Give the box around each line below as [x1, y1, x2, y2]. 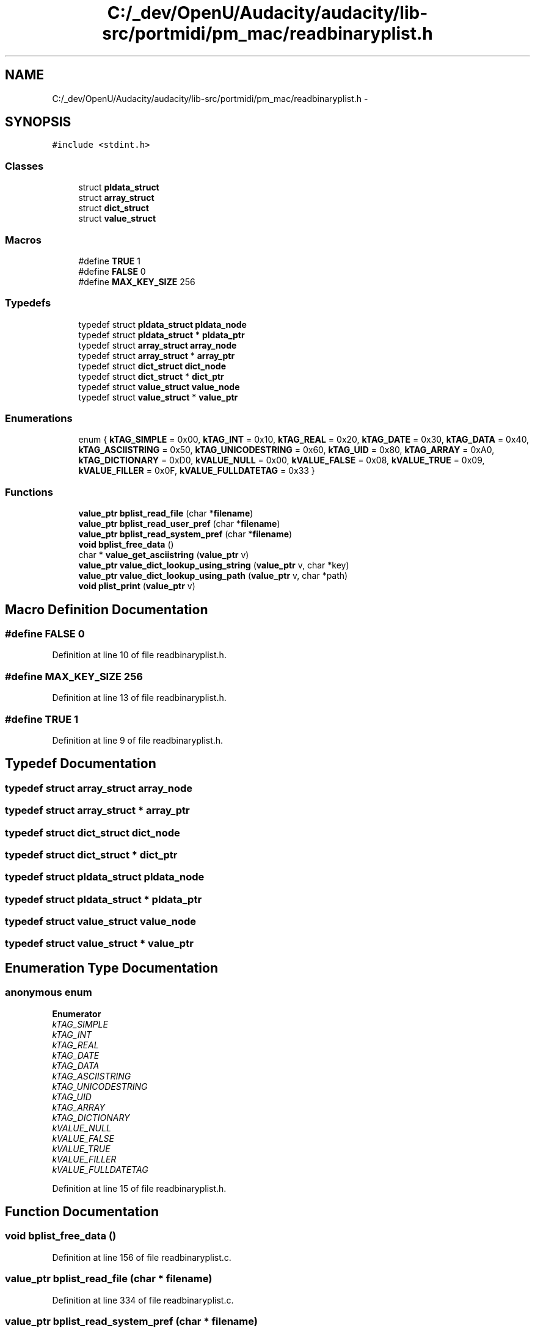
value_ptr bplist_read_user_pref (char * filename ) [78, 518, 280, 529]
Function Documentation [5, 1204, 159, 1220]
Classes [5, 159, 44, 172]
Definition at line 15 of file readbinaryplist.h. [52, 1183, 227, 1194]
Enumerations [5, 412, 73, 425]
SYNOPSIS [5, 114, 71, 130]
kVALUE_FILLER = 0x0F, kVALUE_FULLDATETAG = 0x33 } [78, 465, 315, 476]
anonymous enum [5, 986, 92, 999]
